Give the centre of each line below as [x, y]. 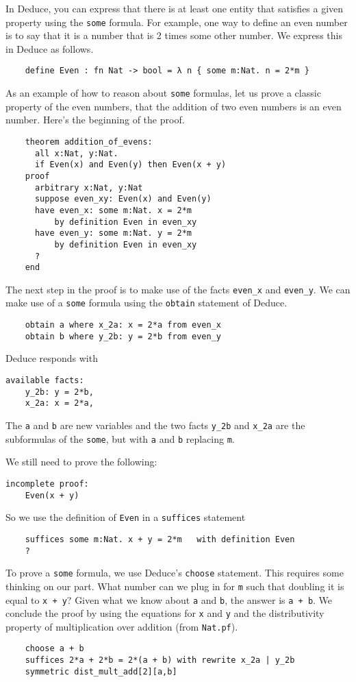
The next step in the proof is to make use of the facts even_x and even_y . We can [178, 289]
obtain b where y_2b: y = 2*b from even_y [123, 336]
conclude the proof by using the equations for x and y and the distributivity [165, 613]
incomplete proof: [47, 484]
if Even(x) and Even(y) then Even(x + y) [130, 165]
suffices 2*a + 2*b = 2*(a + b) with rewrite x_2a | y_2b [160, 660]
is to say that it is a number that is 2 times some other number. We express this [174, 35]
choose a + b [54, 649]
